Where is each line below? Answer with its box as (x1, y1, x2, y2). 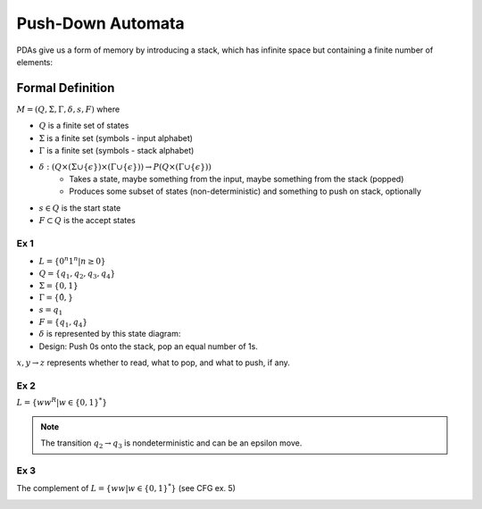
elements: (16, 56, 54, 67)
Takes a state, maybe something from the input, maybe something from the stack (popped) (69, 174, 404, 184)
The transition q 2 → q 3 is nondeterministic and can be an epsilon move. (40, 438, 303, 451)
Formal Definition (16, 80, 115, 96)
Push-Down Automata (16, 13, 185, 33)
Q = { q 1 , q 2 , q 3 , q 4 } (38, 268, 116, 280)
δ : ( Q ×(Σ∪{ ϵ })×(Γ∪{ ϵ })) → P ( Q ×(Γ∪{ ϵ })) (38, 162, 212, 172)
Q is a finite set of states (38, 121, 129, 131)
